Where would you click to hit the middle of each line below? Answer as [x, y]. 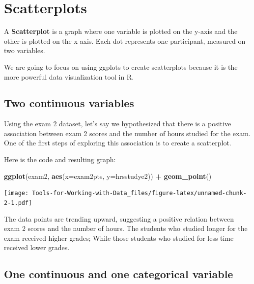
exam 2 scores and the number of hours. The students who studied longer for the [126, 228]
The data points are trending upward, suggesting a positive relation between [119, 218]
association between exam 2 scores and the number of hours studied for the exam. [127, 133]
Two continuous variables [69, 103]
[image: [16, 193]
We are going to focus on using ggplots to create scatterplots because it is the [121, 67]
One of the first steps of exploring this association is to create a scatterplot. [118, 143]
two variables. [25, 50]
